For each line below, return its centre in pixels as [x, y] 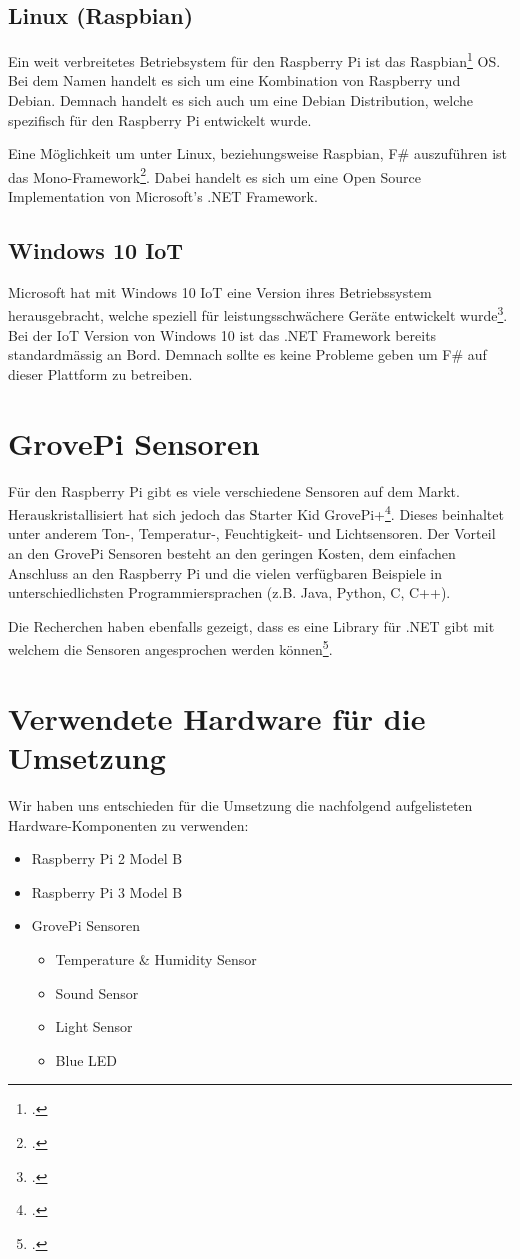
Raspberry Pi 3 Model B [107, 891]
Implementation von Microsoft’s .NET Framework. [163, 196]
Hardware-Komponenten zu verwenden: [128, 824]
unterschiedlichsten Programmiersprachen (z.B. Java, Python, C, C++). [229, 592]
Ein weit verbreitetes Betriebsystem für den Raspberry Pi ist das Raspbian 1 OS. [254, 59]
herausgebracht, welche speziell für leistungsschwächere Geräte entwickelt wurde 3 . [258, 314]
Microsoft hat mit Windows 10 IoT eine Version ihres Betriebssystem [220, 291]
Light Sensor [94, 1026]
